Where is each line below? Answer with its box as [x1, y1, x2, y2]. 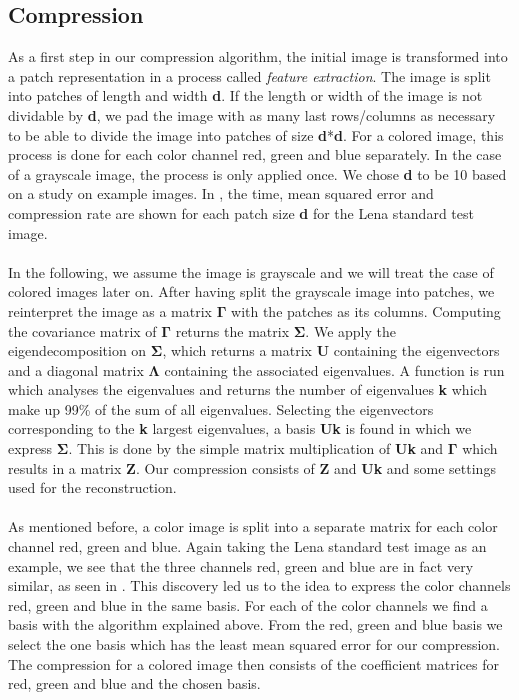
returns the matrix [175, 320, 290, 341]
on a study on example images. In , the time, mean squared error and [8, 183, 434, 204]
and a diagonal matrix [8, 359, 144, 380]
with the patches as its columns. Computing [231, 300, 501, 321]
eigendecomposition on [8, 340, 147, 361]
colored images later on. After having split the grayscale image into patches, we [8, 281, 495, 302]
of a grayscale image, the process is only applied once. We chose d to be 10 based [8, 163, 507, 184]
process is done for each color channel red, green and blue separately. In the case [8, 144, 502, 165]
